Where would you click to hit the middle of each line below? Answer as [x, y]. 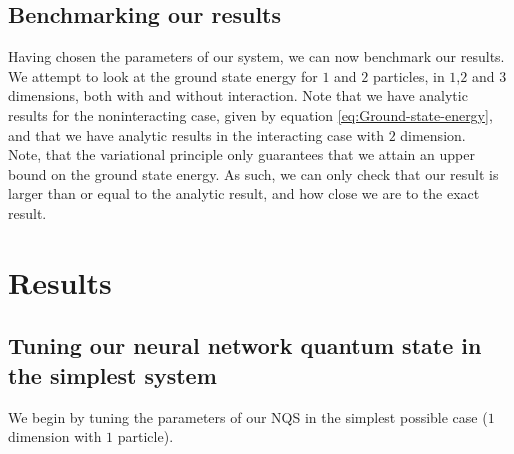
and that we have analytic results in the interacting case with [196, 134]
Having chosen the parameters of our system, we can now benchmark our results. [256, 56]
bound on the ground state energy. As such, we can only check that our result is [253, 173]
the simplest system [112, 374]
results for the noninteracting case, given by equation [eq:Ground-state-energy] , [250, 114]
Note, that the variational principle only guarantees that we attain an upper [241, 154]
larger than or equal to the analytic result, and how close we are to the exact [244, 193]
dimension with [55, 436]
